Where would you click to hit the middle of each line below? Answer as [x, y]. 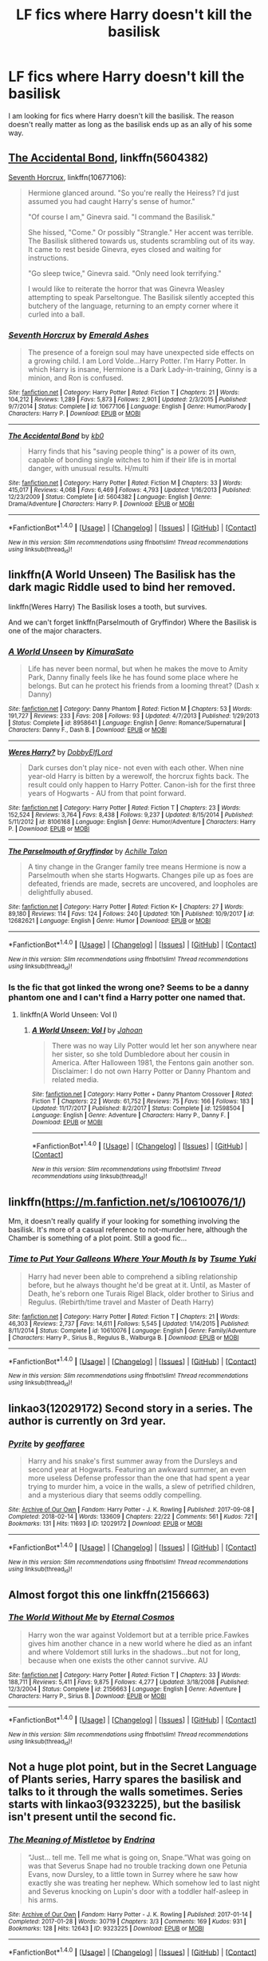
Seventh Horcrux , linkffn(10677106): [67, 177]
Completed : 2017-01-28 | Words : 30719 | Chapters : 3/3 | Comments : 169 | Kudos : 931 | [127, 1921]
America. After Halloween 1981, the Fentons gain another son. [153, 1063]
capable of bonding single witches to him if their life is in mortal [132, 460]
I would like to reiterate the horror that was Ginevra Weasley [126, 289]
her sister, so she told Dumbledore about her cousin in [140, 1054]
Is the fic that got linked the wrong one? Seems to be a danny [129, 988]
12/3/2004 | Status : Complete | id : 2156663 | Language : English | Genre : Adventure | [125, 1689]
